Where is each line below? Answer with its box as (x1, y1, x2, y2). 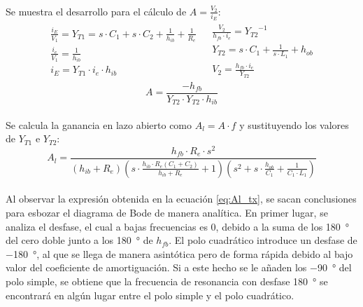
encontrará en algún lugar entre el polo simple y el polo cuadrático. (6, 287, 294, 302)
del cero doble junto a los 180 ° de (6, 233, 153, 247)
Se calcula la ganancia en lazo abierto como (6, 117, 192, 132)
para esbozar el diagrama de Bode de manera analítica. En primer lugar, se (6, 205, 328, 220)
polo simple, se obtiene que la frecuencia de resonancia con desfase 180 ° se (6, 274, 328, 289)
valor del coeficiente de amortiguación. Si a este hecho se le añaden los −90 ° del (6, 260, 352, 275)
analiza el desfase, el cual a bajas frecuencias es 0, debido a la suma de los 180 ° (6, 219, 350, 233)
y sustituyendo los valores (239, 117, 349, 132)
